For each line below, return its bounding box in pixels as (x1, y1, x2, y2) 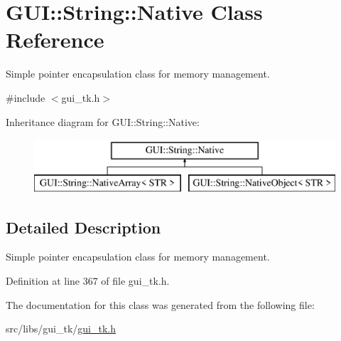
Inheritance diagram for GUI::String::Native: (6, 114, 200, 129)
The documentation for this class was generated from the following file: (6, 297, 315, 312)
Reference (6, 25, 104, 54)
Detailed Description (6, 216, 161, 238)
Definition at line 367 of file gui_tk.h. (6, 273, 170, 288)
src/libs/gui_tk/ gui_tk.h (6, 321, 117, 336)
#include (6, 90, 45, 105)
